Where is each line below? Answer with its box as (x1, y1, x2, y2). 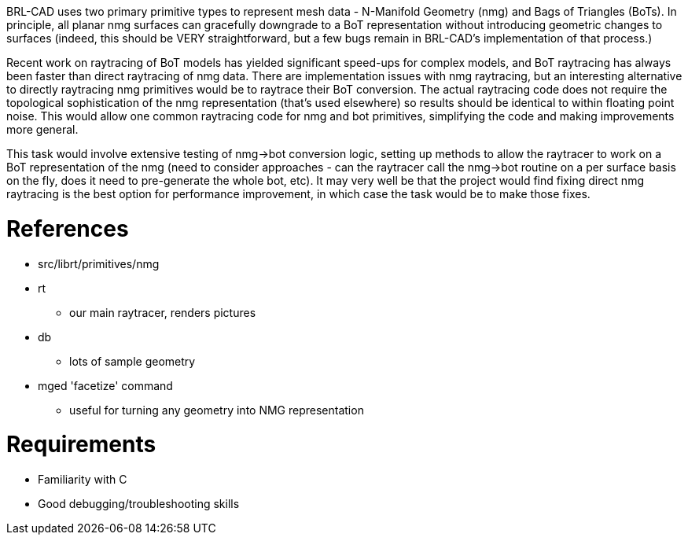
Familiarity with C (38, 473, 127, 486)
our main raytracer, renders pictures (69, 305, 256, 319)
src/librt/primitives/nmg (38, 256, 160, 270)
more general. (6, 123, 79, 136)
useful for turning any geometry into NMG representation (69, 403, 364, 417)
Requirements (6, 431, 156, 458)
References (6, 215, 129, 242)
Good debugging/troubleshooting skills (38, 497, 240, 510)
